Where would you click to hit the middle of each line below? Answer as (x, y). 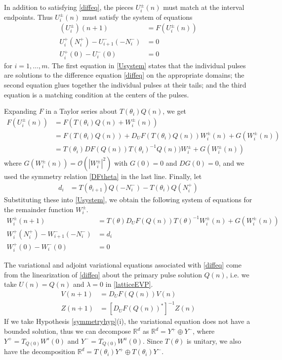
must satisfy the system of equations (137, 17)
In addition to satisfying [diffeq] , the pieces (69, 7)
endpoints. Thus (28, 17)
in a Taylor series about (81, 111)
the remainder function (39, 209)
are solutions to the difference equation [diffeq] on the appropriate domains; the (124, 75)
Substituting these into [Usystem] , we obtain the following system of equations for (128, 199)
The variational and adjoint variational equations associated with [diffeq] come (123, 265)
